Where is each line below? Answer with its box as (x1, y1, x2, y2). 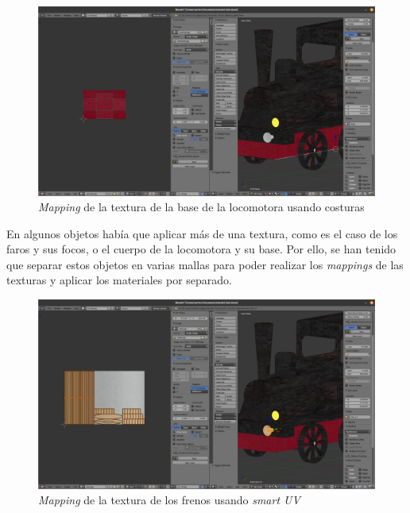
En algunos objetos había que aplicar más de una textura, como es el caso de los (6, 225, 398, 241)
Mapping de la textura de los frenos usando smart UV (38, 492, 300, 508)
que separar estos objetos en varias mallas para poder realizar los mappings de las (6, 256, 404, 272)
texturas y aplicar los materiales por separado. (6, 272, 233, 288)
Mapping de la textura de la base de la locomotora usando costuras (38, 199, 365, 215)
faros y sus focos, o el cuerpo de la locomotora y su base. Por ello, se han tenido (6, 241, 396, 257)
